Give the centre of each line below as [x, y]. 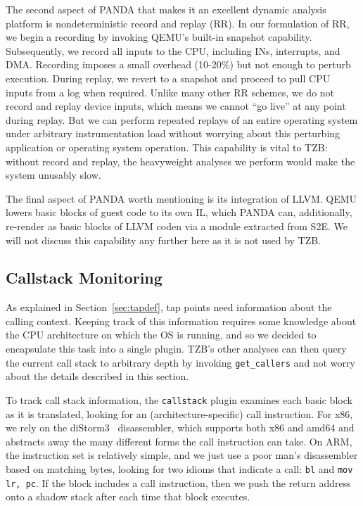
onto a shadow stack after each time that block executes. [128, 496]
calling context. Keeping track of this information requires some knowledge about [181, 321]
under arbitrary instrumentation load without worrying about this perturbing [173, 133]
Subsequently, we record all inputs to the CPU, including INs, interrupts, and [173, 50]
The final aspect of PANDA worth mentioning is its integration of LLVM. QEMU [181, 198]
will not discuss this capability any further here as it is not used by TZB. [164, 240]
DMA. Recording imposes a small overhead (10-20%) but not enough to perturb [178, 64]
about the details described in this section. [97, 376]
